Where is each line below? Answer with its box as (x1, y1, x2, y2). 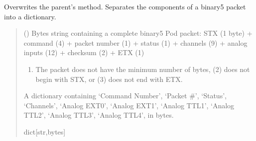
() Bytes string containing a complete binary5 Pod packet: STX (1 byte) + (23, 28, 253, 38)
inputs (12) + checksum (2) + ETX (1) (23, 47, 144, 58)
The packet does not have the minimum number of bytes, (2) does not (35, 64, 250, 74)
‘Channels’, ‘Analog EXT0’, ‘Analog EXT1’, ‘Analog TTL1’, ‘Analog (23, 100, 235, 110)
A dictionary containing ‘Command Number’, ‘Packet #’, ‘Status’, (23, 90, 227, 101)
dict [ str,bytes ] (23, 126, 66, 137)
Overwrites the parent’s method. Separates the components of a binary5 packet (4, 1, 246, 11)
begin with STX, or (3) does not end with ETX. (35, 73, 183, 84)
